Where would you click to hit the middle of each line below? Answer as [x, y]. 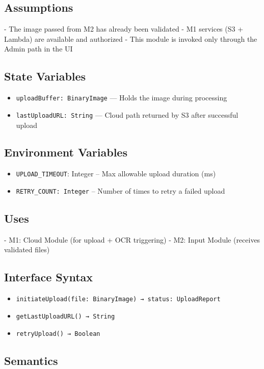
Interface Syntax [49, 277]
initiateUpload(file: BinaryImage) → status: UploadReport [118, 299]
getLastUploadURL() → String [65, 316]
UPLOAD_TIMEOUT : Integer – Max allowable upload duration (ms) [116, 174]
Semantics [31, 360]
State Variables [45, 76]
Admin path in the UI [38, 49]
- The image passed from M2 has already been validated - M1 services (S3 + [124, 29]
